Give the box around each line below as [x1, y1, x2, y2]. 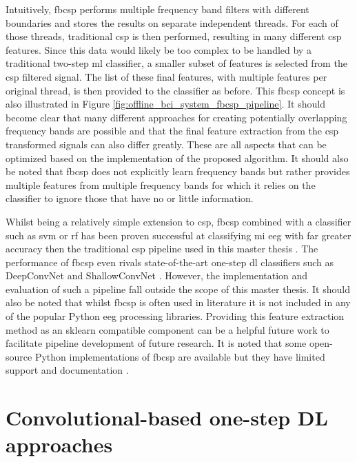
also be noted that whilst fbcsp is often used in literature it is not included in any [6, 295, 351, 310]
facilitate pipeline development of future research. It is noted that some [6, 336, 307, 350]
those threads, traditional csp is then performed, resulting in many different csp [6, 29, 342, 43]
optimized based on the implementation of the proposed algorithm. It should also [6, 150, 349, 165]
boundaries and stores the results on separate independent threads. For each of [6, 15, 338, 30]
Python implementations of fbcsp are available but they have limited [34, 349, 325, 363]
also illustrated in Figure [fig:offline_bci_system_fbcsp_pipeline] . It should [6, 97, 325, 111]
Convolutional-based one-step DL [6, 403, 328, 432]
